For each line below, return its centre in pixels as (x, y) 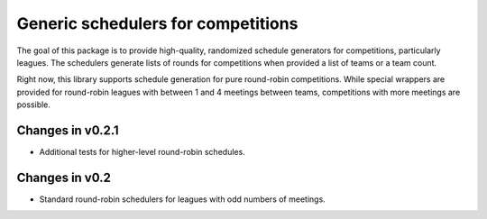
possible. (34, 105)
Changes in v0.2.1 (68, 130)
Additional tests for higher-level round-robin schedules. (142, 152)
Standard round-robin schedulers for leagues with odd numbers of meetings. (183, 199)
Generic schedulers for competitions (157, 23)
